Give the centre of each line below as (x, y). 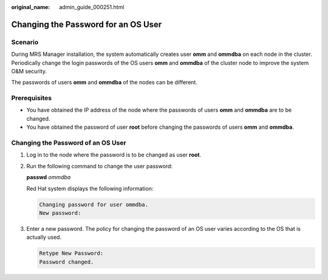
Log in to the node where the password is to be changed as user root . (114, 155)
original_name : (31, 7)
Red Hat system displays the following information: (90, 188)
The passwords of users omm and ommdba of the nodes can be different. (104, 83)
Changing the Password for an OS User (87, 24)
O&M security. (29, 71)
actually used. (44, 237)
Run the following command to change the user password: (100, 166)
